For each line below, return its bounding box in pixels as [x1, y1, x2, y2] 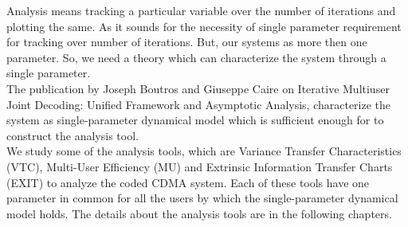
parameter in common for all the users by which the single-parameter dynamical [6, 190, 398, 206]
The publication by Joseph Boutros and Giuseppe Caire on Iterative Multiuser [6, 80, 390, 96]
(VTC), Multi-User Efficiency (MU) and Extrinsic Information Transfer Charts [6, 158, 393, 174]
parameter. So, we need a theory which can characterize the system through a [6, 49, 386, 65]
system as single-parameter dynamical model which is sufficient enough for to [6, 112, 384, 128]
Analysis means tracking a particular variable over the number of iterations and [6, 2, 396, 18]
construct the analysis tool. [6, 127, 139, 143]
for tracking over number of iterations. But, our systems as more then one [6, 33, 367, 50]
